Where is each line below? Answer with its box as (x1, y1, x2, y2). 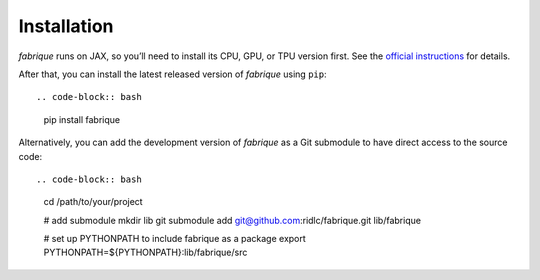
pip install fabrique (43, 113, 120, 125)
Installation (18, 15, 114, 37)
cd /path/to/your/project (43, 196, 144, 208)
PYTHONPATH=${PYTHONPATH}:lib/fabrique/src (43, 246, 248, 259)
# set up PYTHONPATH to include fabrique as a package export (43, 233, 307, 245)
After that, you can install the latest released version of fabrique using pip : (18, 68, 327, 80)
